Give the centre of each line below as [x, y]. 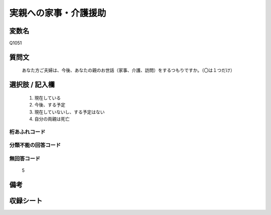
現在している [48, 97]
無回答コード [25, 158]
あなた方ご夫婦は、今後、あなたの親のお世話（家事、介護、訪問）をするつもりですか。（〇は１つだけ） [128, 70]
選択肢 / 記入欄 [32, 85]
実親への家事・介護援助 [58, 13]
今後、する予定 [50, 105]
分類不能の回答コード [35, 145]
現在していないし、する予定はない [70, 112]
